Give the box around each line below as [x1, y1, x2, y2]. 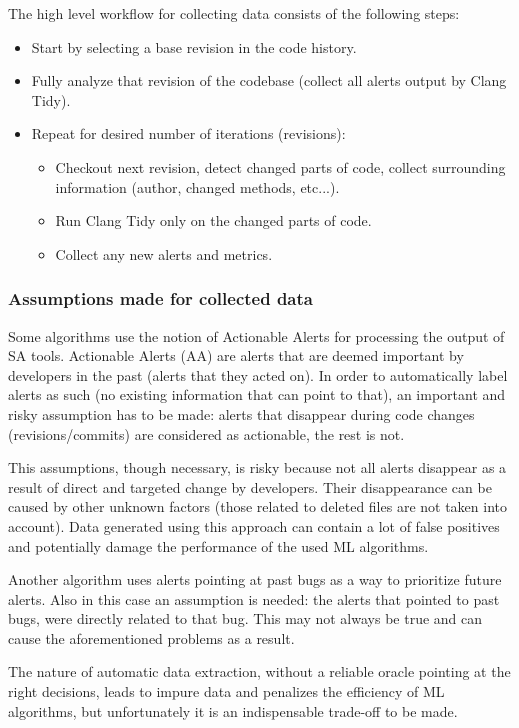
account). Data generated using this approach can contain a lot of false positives [8, 515, 500, 536]
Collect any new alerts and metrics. [55, 243, 273, 264]
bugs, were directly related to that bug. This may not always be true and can [8, 608, 483, 629]
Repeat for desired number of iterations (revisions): [31, 123, 346, 144]
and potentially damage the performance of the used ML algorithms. [8, 535, 429, 556]
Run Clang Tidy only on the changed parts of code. [55, 210, 372, 231]
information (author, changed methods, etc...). [55, 176, 340, 197]
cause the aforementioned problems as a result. [8, 627, 295, 648]
